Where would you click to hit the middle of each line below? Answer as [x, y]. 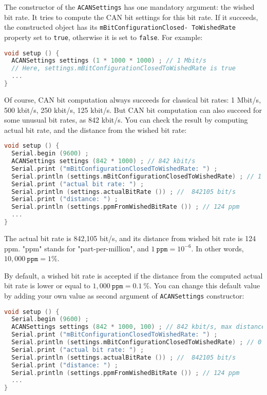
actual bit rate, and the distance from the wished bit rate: [96, 130]
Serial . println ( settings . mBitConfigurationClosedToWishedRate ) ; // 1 [137, 176]
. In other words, [217, 248]
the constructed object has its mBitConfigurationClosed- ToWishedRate [120, 27]
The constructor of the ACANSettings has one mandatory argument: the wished [129, 7]
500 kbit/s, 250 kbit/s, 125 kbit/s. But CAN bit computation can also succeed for [133, 110]
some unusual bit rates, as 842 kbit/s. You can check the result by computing [126, 120]
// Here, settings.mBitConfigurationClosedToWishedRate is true [124, 68]
